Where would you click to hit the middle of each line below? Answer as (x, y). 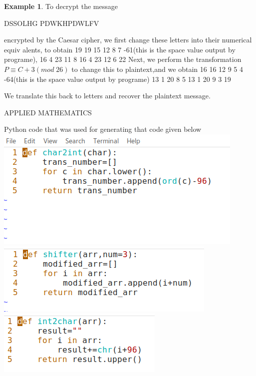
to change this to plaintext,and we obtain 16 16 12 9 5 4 (157, 69)
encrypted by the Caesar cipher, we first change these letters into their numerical (128, 40)
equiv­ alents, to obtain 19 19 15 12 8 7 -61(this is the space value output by (120, 49)
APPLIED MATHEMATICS (48, 112)
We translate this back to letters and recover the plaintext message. (107, 96)
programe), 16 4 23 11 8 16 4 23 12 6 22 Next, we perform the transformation (123, 59)
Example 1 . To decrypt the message (61, 6)
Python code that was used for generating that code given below (103, 129)
